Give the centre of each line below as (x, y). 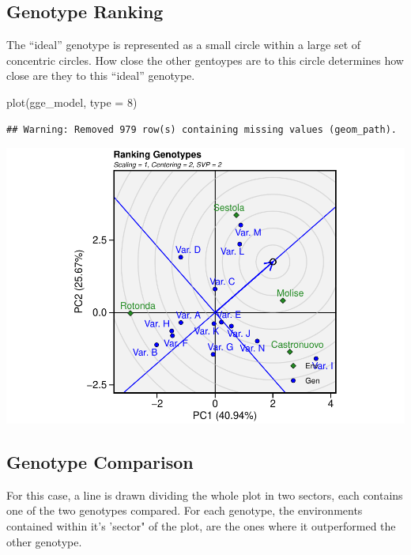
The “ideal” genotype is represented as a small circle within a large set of (184, 45)
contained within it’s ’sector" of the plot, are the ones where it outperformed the (201, 526)
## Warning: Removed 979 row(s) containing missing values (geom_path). (202, 129)
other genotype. (44, 541)
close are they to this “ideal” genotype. (101, 76)
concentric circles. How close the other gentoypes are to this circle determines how (205, 60)
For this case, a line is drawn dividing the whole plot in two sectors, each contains (205, 495)
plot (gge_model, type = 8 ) (72, 102)
